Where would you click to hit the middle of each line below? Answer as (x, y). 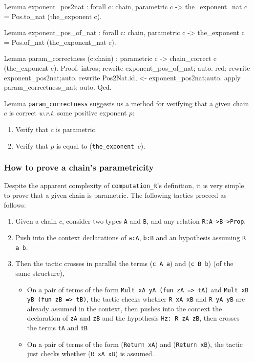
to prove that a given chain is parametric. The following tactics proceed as (115, 195)
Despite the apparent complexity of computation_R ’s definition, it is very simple (124, 185)
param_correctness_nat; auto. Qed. (58, 87)
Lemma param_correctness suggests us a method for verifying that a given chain (127, 103)
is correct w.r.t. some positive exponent (68, 113)
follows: (15, 204)
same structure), (40, 273)
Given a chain (36, 221)
